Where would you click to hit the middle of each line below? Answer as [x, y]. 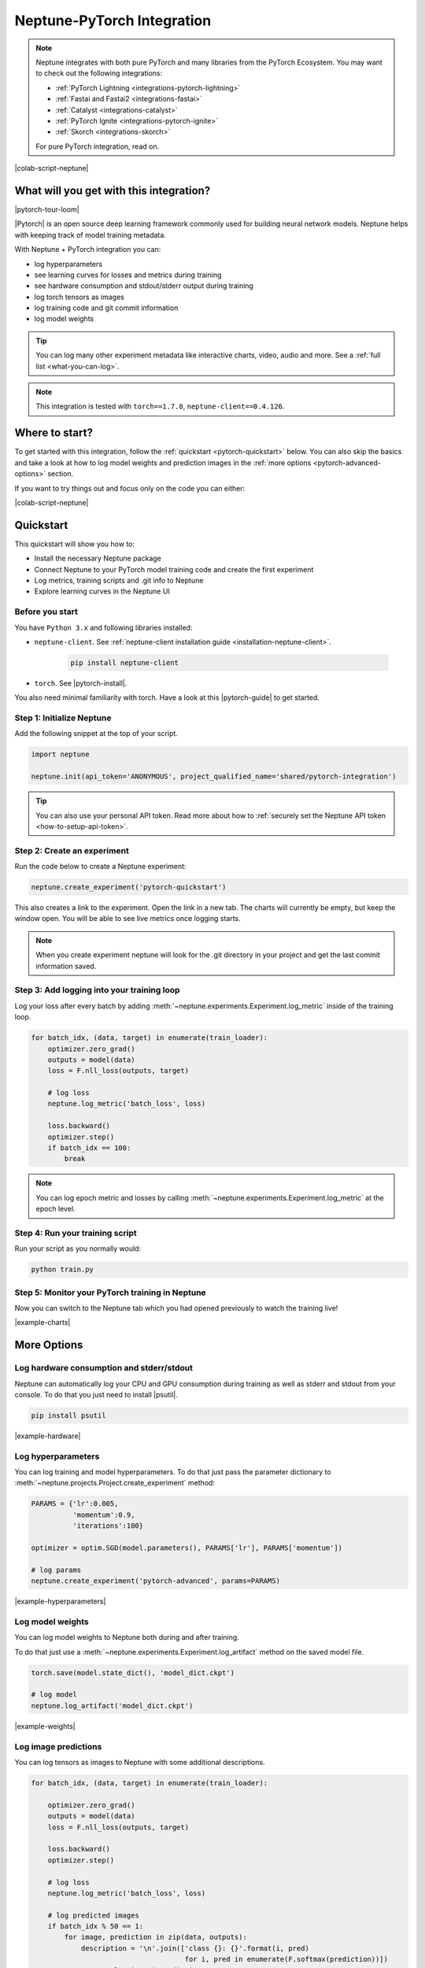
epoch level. [55, 1209]
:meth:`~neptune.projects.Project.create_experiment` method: [115, 1483]
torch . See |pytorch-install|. [81, 683]
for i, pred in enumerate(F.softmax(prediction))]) [286, 1959]
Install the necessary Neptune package [98, 558]
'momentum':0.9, [103, 1515]
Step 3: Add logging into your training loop [97, 990]
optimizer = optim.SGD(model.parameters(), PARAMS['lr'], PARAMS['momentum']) [187, 1548]
